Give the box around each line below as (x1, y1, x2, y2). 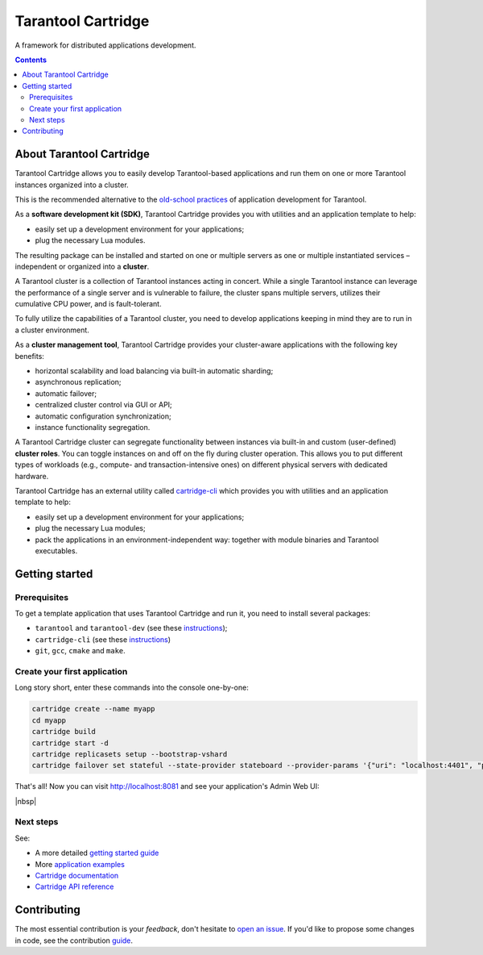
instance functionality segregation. (35, 423, 151, 432)
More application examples (35, 859, 125, 869)
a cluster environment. (14, 325, 90, 335)
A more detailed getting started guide (35, 848, 159, 858)
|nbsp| (14, 796, 37, 806)
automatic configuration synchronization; (35, 411, 172, 421)
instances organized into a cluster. (14, 180, 129, 190)
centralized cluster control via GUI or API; (35, 400, 172, 410)
